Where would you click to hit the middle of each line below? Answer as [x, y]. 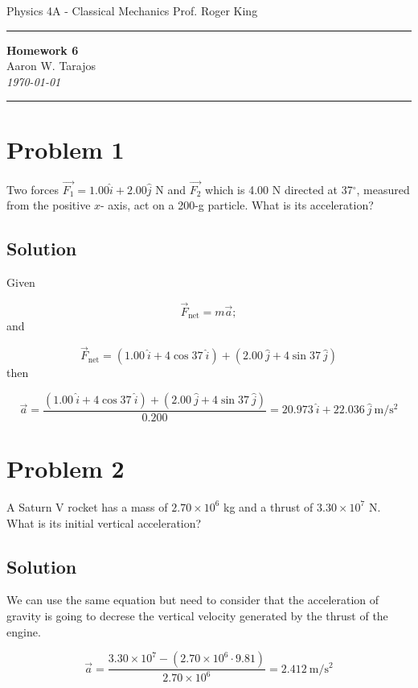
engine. [24, 631]
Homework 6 [43, 50]
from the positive [49, 205]
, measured [383, 189]
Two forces [33, 189]
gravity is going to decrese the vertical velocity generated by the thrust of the [197, 615]
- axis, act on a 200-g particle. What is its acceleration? [237, 205]
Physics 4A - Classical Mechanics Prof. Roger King [132, 10]
